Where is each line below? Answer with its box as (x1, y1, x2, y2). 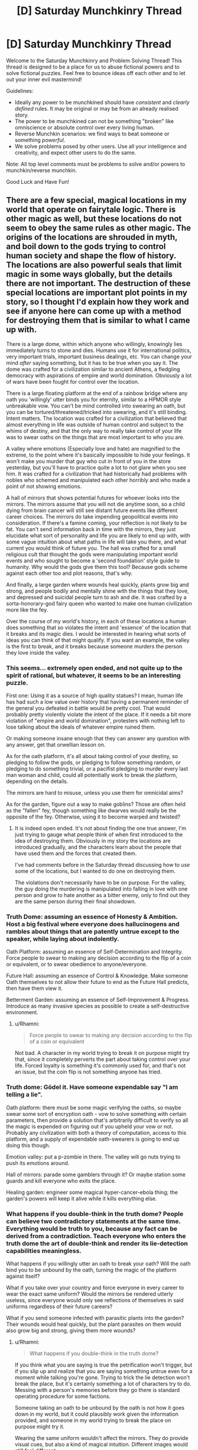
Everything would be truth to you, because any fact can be (6, 1224, 178, 1232)
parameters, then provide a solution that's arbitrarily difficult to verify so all (6, 1116, 189, 1124)
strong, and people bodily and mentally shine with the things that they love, (6, 587, 189, 594)
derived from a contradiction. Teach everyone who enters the (6, 1232, 186, 1240)
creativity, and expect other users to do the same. (14, 149, 137, 156)
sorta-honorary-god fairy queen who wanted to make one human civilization (6, 600, 192, 607)
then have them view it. (6, 985, 63, 992)
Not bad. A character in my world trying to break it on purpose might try (14, 1050, 190, 1057)
